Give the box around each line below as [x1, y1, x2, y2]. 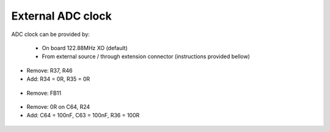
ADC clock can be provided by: [11, 31, 90, 38]
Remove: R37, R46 [26, 67, 73, 74]
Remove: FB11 [26, 89, 61, 97]
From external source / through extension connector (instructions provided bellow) [42, 53, 251, 61]
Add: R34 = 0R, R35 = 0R [26, 75, 90, 82]
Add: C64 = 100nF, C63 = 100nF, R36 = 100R [26, 112, 140, 119]
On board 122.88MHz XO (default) [42, 44, 128, 51]
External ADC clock [11, 9, 112, 23]
